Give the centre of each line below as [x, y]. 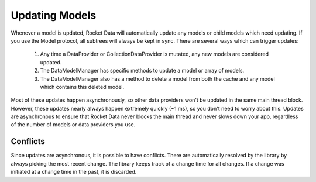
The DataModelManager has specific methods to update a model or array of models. [142, 71]
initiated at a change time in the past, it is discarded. [74, 172]
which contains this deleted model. [82, 87]
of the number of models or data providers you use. [73, 125]
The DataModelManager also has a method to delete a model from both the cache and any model [157, 78]
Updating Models [54, 15]
